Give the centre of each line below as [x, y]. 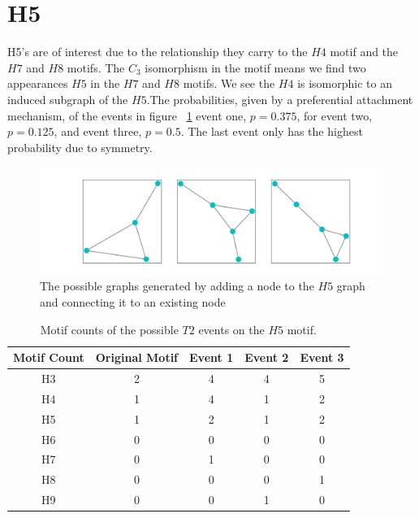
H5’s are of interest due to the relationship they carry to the [158, 52]
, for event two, [335, 115]
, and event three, [98, 131]
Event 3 [322, 357]
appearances [38, 83]
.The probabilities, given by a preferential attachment [280, 99]
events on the [231, 329]
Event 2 [267, 357]
